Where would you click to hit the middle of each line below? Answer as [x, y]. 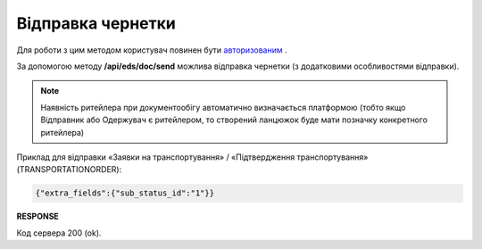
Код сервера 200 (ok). [59, 233]
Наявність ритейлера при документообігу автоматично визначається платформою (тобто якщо [223, 107]
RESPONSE [38, 216]
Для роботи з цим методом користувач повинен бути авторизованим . [152, 50]
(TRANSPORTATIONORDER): [69, 170]
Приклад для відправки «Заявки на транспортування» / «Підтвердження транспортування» [192, 157]
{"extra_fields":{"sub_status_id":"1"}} [125, 193]
